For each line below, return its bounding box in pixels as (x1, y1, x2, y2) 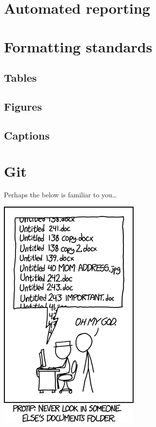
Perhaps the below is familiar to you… (4, 190, 117, 200)
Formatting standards (4, 36, 153, 56)
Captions (4, 127, 50, 142)
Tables (4, 70, 37, 85)
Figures (4, 98, 42, 114)
